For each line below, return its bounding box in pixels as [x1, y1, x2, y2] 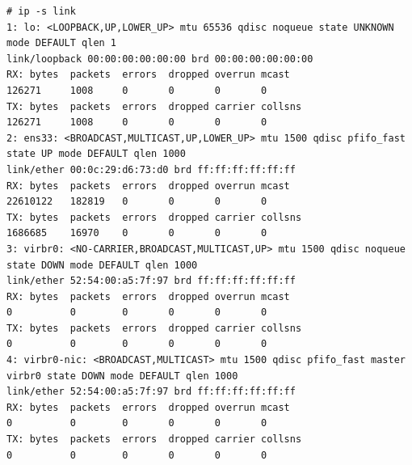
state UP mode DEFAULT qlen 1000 [6, 148, 186, 160]
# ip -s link [6, 6, 76, 17]
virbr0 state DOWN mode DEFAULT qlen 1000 [6, 370, 238, 382]
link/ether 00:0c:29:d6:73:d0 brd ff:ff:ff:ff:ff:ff [6, 163, 296, 175]
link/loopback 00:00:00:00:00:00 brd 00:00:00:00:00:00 [6, 53, 313, 65]
